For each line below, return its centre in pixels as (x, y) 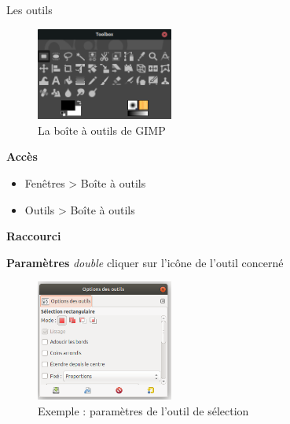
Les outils (29, 9)
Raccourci (34, 236)
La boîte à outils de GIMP (102, 130)
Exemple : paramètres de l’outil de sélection (143, 410)
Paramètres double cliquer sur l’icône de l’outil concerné (145, 262)
